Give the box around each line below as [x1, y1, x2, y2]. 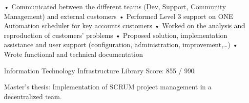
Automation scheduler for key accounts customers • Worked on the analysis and [4, 20, 246, 31]
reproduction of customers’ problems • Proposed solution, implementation [4, 30, 228, 40]
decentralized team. [4, 91, 62, 101]
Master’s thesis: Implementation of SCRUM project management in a [4, 82, 212, 92]
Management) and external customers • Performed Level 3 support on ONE [4, 11, 233, 21]
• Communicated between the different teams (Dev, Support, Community [4, 1, 226, 11]
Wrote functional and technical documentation [4, 49, 143, 59]
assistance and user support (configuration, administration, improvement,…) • [4, 39, 238, 50]
